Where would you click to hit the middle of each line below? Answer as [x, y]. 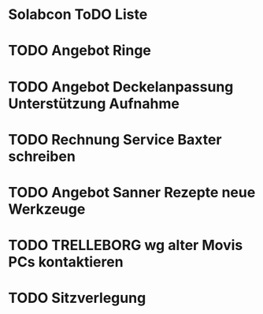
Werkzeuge [47, 209]
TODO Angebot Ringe [80, 51]
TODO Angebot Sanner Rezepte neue [132, 192]
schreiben [42, 156]
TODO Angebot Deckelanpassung [121, 86]
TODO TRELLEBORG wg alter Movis [126, 245]
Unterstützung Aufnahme [94, 103]
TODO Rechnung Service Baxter [115, 139]
